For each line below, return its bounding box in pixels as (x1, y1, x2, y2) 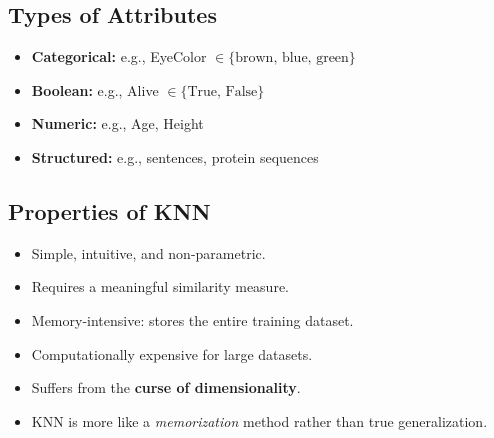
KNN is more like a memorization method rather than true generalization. (31, 410, 488, 431)
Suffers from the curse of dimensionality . (31, 377, 301, 398)
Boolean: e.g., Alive (31, 79, 159, 100)
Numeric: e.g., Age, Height (31, 113, 204, 134)
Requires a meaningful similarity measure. (31, 276, 290, 297)
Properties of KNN (8, 195, 211, 226)
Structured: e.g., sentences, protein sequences (31, 146, 319, 167)
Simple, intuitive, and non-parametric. (31, 242, 266, 263)
